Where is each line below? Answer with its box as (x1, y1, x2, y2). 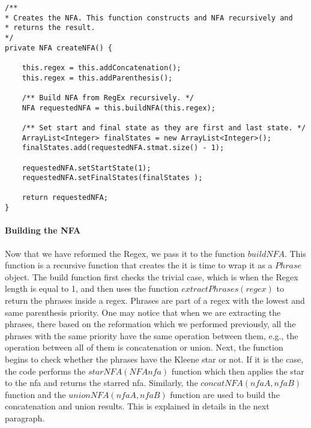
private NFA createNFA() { (5, 43, 112, 52)
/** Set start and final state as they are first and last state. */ (22, 123, 306, 132)
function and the (5, 388, 66, 400)
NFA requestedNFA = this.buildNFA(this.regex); (22, 103, 216, 112)
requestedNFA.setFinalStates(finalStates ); (22, 173, 203, 182)
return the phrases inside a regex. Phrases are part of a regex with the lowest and (5, 294, 305, 306)
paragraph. (5, 411, 45, 424)
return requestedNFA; (22, 193, 108, 202)
